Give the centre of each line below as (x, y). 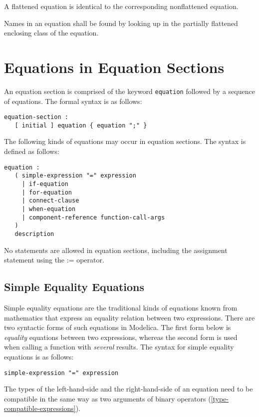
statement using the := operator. (54, 260)
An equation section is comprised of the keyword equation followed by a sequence (129, 91)
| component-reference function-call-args (93, 217)
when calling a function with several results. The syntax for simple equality (119, 347)
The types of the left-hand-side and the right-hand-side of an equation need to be (129, 389)
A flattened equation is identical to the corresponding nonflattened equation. (121, 6)
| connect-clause (50, 201)
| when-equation (49, 209)
